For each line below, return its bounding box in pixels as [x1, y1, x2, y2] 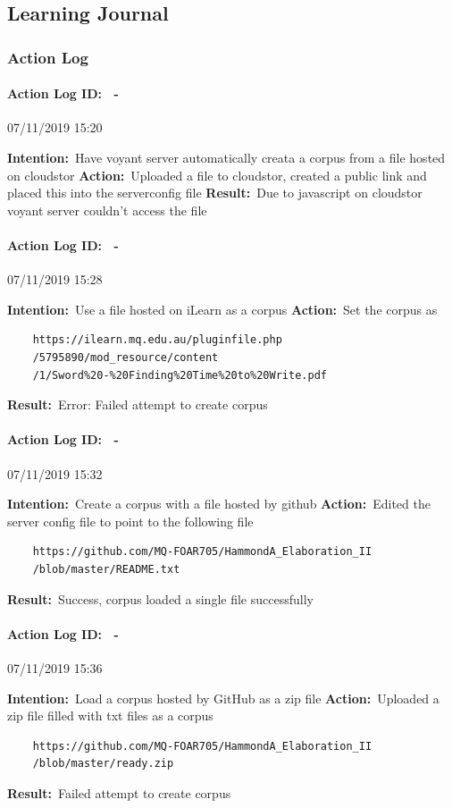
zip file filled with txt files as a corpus [7, 706, 213, 725]
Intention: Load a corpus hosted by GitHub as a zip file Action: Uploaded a [7, 688, 439, 707]
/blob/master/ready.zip [32, 757, 174, 770]
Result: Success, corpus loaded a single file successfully [7, 589, 314, 608]
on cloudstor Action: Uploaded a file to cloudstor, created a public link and [7, 165, 427, 184]
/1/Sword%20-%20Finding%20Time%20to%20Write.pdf [32, 368, 327, 382]
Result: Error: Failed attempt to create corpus [7, 395, 268, 414]
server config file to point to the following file [7, 511, 254, 530]
